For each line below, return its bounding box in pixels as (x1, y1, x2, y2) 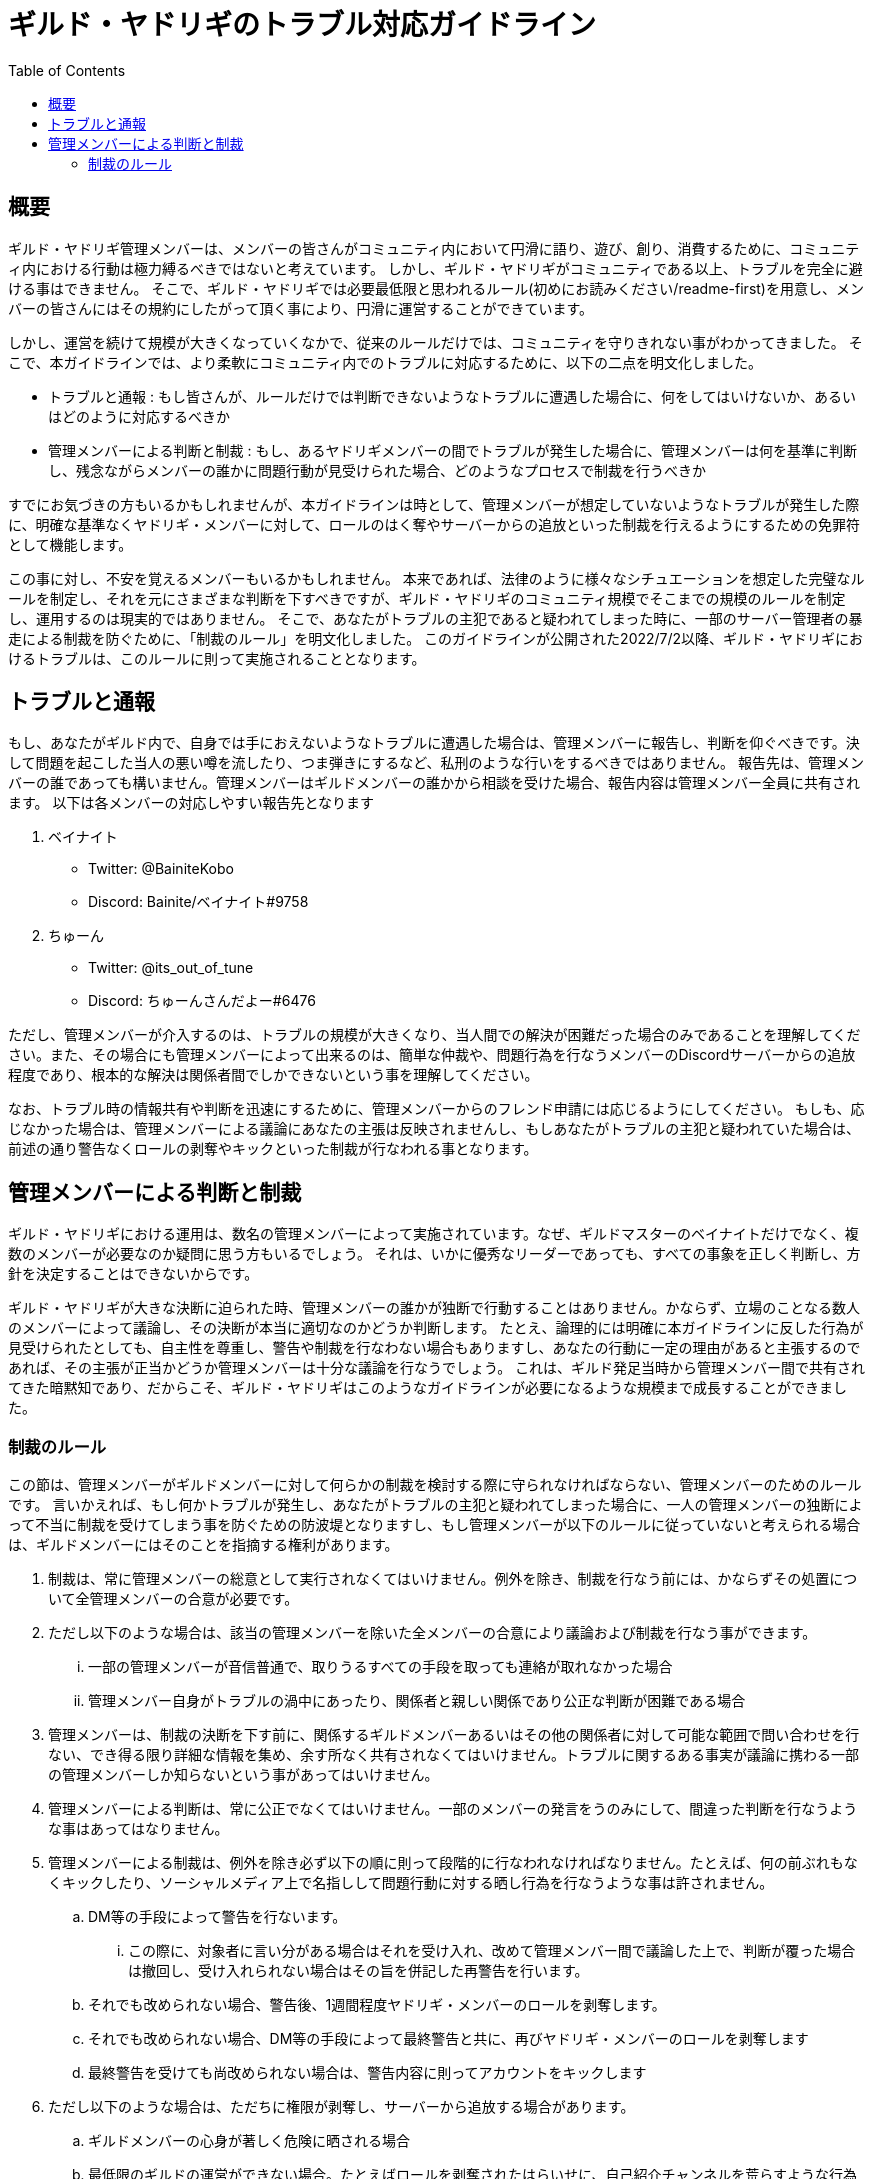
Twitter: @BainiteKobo (88, 860, 234, 878)
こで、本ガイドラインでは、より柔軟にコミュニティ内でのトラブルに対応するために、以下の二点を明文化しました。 (8, 353, 762, 371)
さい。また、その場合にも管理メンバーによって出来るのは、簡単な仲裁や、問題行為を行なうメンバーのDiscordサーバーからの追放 (8, 1046, 856, 1064)
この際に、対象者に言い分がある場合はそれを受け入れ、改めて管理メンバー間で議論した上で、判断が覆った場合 (128, 1942, 856, 1960)
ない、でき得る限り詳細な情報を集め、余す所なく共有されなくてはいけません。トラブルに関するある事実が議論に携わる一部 (48, 1746, 859, 1764)
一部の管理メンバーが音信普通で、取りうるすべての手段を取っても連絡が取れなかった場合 (88, 1658, 673, 1676)
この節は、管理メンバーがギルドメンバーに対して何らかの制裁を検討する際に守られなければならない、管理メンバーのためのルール (8, 1476, 862, 1494)
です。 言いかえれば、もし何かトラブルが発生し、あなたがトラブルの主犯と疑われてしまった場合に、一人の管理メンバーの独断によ (8, 1496, 863, 1514)
